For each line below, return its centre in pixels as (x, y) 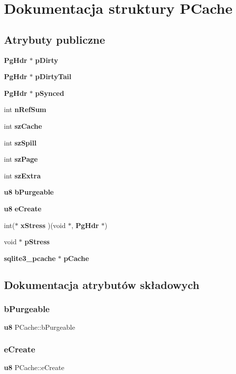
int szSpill (20, 142)
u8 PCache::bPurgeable (40, 327)
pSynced (50, 93)
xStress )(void (43, 225)
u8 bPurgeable (29, 192)
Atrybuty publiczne (55, 39)
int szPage (21, 159)
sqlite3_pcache (30, 258)
